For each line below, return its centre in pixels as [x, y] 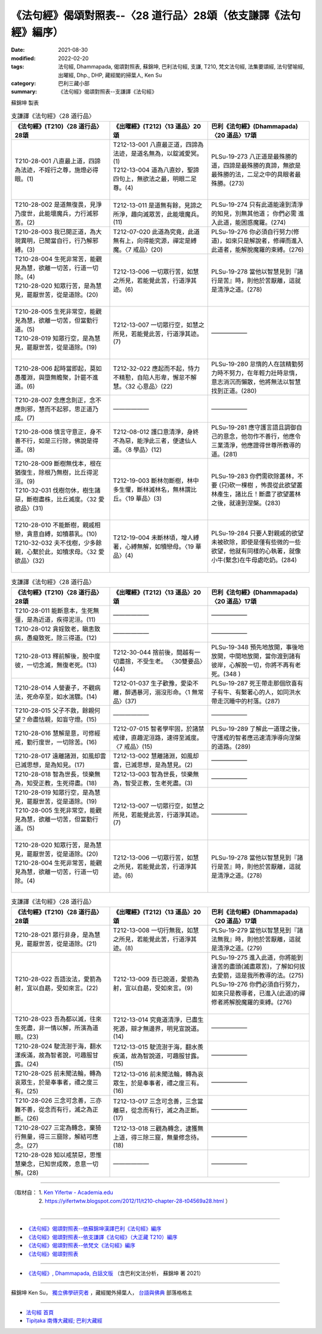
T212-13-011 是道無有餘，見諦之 [158, 206]
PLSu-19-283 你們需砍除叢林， [255, 476]
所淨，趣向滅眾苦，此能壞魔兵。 [158, 215]
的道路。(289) [231, 746]
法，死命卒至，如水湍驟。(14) [56, 696]
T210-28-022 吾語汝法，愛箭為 [58, 979]
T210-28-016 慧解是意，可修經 [58, 733]
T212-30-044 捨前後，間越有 [154, 652]
